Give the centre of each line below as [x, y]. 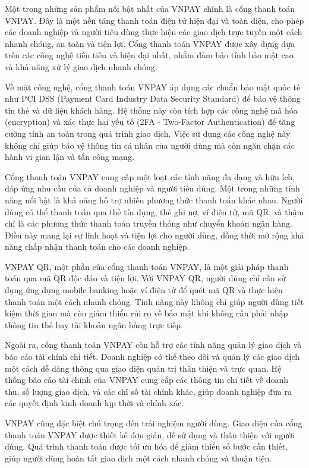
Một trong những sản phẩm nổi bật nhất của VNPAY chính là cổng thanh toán [150, 8]
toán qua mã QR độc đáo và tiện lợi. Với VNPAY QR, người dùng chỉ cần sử [145, 278]
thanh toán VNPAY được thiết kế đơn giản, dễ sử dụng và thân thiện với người [150, 434]
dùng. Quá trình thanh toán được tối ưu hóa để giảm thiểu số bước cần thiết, [146, 446]
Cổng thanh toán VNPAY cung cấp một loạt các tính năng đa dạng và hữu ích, [150, 176]
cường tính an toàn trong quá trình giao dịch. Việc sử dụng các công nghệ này [148, 133]
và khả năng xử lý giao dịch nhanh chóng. [81, 66]
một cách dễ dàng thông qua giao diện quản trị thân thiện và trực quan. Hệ [143, 368]
